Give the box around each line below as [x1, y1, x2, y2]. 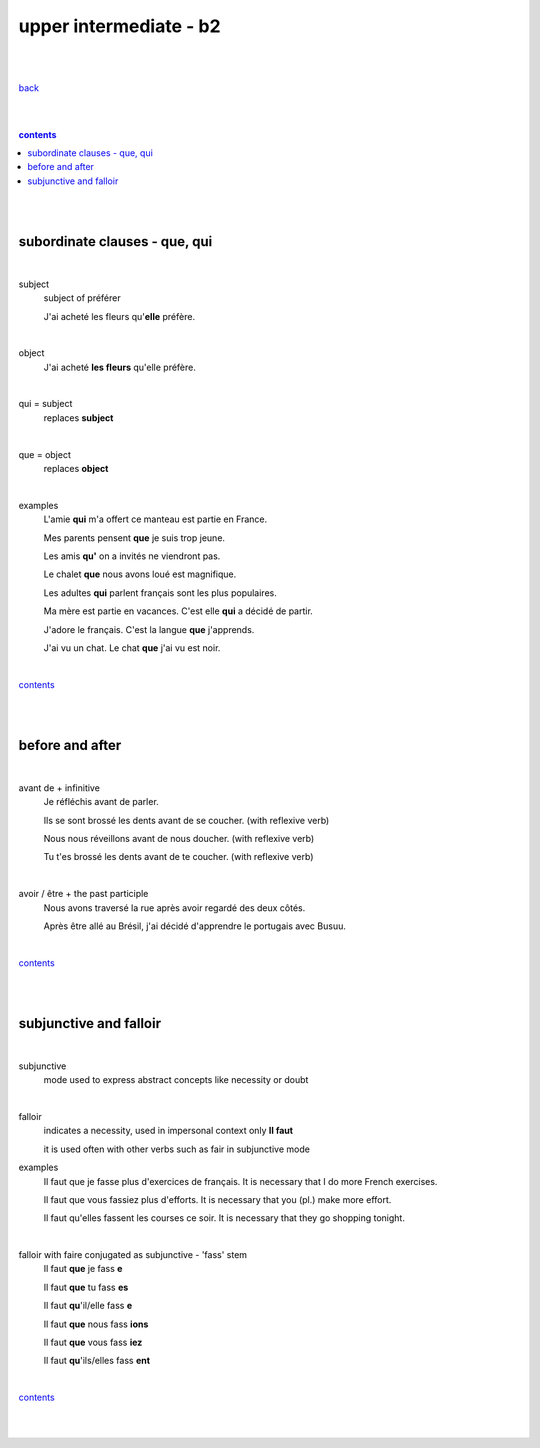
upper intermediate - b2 [18, 15, 221, 37]
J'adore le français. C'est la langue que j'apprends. [43, 623, 255, 635]
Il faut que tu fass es [43, 1281, 129, 1293]
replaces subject [43, 411, 114, 424]
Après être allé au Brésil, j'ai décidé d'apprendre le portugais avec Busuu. [43, 920, 347, 932]
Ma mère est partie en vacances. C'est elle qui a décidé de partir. [43, 605, 314, 617]
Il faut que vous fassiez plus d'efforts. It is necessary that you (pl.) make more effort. [43, 1193, 392, 1205]
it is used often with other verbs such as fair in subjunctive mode [43, 1143, 310, 1155]
